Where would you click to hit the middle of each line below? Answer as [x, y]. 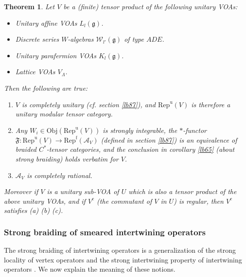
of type [134, 39]
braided [26, 149]
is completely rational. [60, 175]
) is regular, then [199, 201]
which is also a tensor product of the [183, 191]
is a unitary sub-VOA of [83, 191]
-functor [195, 130]
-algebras [81, 39]
